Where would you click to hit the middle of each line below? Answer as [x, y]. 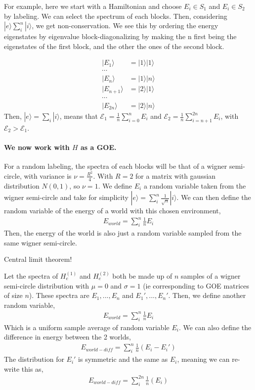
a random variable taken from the [195, 185]
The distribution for [34, 359]
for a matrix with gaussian [176, 175]
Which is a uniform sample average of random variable [87, 327]
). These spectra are [59, 295]
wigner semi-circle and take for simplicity [66, 197]
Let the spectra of [31, 276]
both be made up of [142, 276]
